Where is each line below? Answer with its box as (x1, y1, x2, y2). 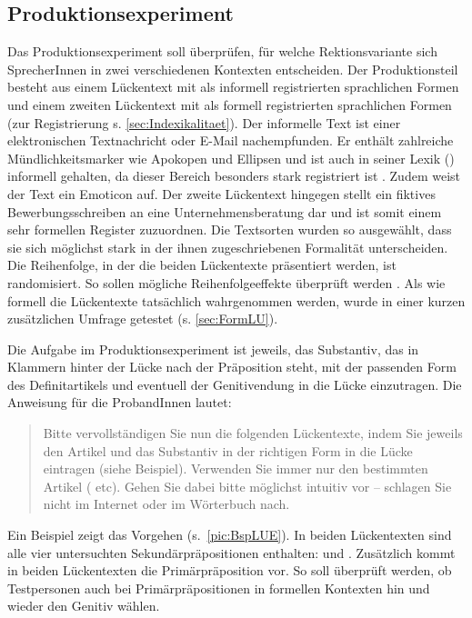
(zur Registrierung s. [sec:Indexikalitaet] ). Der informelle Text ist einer (7, 113, 401, 132)
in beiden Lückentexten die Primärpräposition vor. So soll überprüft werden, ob (7, 561, 452, 580)
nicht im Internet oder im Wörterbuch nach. (43, 494, 290, 513)
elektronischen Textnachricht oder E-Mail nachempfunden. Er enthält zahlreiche (7, 131, 454, 150)
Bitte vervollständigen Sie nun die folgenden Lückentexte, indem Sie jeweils (43, 424, 463, 443)
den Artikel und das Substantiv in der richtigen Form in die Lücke (43, 441, 413, 460)
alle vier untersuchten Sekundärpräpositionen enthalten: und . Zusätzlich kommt (7, 543, 456, 562)
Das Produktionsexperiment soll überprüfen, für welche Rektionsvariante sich (7, 42, 437, 61)
